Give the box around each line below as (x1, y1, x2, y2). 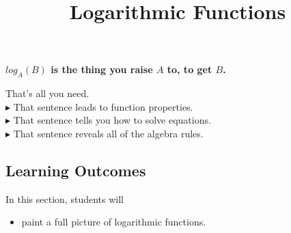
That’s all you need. (5, 86, 89, 100)
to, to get (167, 62, 212, 77)
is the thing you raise (51, 62, 153, 77)
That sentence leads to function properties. (13, 99, 193, 113)
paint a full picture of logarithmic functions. (21, 215, 206, 229)
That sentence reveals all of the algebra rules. (13, 126, 204, 140)
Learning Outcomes (5, 159, 146, 180)
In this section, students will (5, 191, 124, 206)
